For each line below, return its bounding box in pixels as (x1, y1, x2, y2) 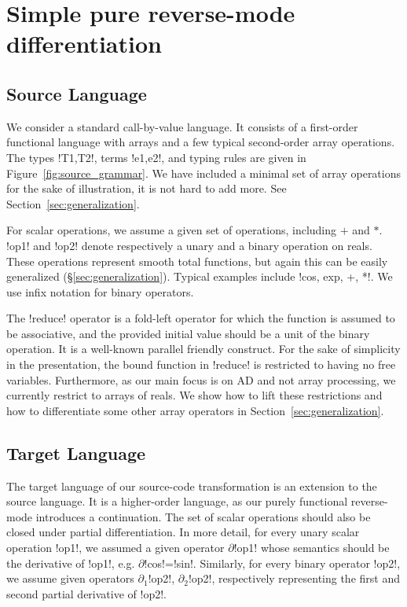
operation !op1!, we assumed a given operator (6, 539, 225, 556)
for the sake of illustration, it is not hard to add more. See (6, 180, 287, 197)
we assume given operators (6, 570, 134, 587)
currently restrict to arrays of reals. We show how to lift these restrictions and (6, 387, 383, 403)
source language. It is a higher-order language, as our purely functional (6, 493, 348, 510)
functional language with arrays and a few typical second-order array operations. (6, 134, 395, 150)
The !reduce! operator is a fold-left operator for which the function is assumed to (6, 310, 395, 326)
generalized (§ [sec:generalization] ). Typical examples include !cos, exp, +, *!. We (6, 268, 393, 285)
